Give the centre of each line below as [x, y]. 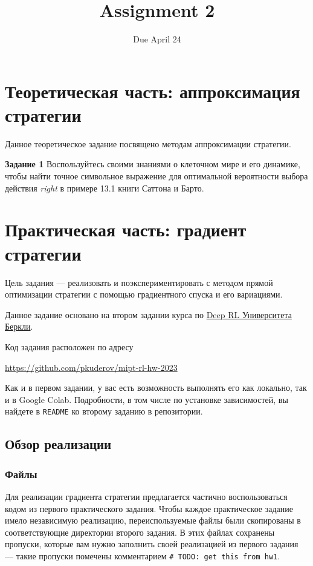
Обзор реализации [58, 444]
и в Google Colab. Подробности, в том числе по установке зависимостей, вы [147, 399]
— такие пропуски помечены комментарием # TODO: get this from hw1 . [143, 555]
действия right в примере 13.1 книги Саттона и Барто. [105, 188]
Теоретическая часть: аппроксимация [153, 91]
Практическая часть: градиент [126, 229]
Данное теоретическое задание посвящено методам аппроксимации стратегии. [148, 143]
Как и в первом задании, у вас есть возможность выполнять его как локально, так [156, 388]
